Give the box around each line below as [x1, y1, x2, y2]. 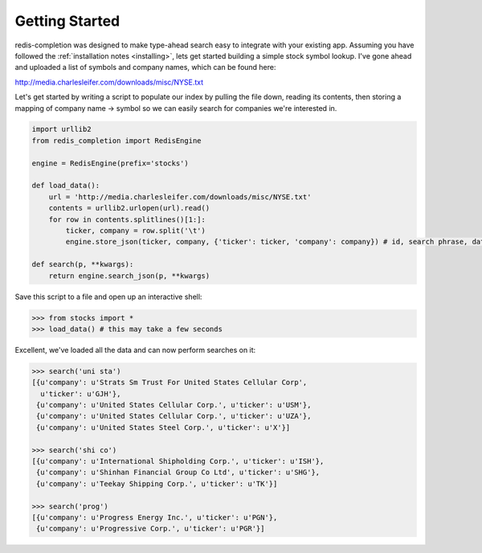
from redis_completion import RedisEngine [31, 136, 202, 145]
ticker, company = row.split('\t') [65, 226, 206, 235]
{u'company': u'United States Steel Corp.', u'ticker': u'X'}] [36, 423, 291, 432]
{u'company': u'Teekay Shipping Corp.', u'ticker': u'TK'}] [36, 479, 278, 488]
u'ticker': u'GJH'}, [40, 389, 121, 398]
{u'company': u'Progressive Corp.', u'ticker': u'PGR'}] [36, 524, 265, 534]
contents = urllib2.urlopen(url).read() [48, 203, 210, 213]
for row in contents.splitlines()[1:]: [48, 215, 206, 224]
